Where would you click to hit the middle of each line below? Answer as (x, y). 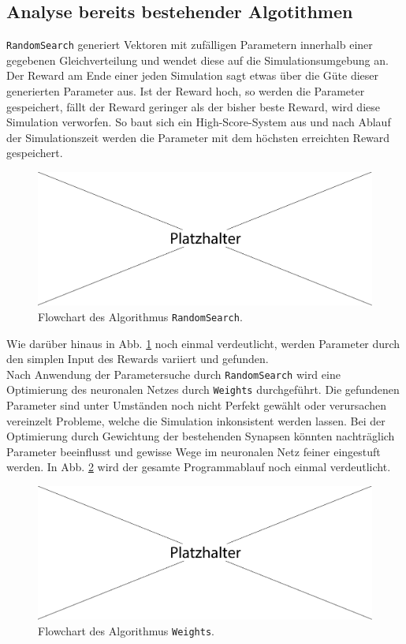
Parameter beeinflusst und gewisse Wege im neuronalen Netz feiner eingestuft (194, 451)
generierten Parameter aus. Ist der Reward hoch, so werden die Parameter (186, 91)
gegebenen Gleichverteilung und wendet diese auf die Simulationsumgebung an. (197, 60)
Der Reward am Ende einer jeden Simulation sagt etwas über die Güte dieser (193, 75)
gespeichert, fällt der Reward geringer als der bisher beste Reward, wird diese (193, 106)
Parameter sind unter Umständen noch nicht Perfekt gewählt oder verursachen (196, 405)
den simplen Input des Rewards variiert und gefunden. (138, 359)
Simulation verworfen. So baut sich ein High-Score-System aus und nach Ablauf (199, 122)
